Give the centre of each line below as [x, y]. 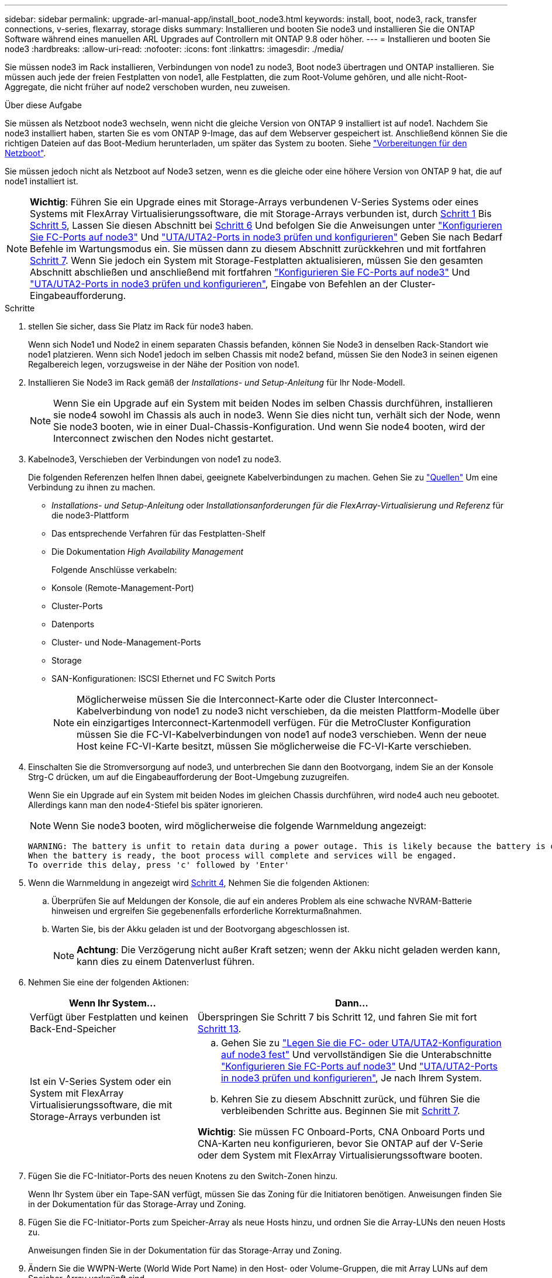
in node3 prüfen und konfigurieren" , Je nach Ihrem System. [351, 1078]
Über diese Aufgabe [43, 105]
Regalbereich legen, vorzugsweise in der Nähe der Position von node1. [164, 364]
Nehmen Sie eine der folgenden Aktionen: [108, 982]
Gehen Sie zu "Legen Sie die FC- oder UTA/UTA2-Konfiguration [361, 1043]
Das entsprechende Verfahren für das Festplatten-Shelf [158, 533]
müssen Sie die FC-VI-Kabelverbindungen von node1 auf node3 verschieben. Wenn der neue [282, 734]
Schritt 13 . [219, 1029]
